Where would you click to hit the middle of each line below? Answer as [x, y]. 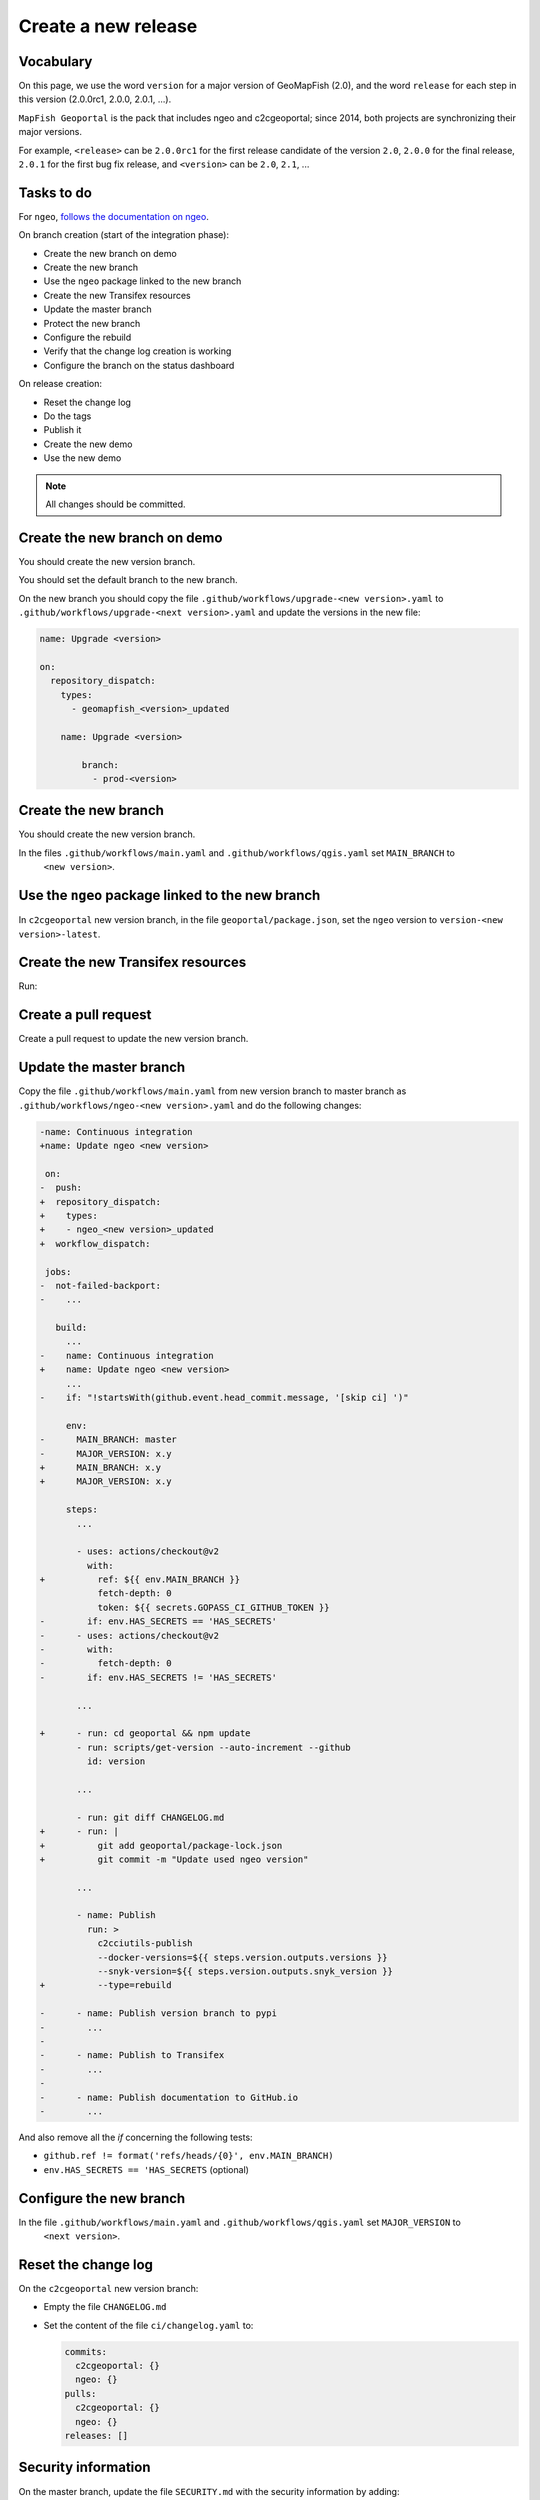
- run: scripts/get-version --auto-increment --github [213, 1747]
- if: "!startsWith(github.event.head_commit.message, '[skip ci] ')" [224, 1398]
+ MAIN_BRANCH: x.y [100, 1467]
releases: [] [96, 2436]
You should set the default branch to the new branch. [128, 580]
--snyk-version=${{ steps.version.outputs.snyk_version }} [245, 1971]
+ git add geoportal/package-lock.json [161, 1845]
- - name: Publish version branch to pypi [158, 2013]
